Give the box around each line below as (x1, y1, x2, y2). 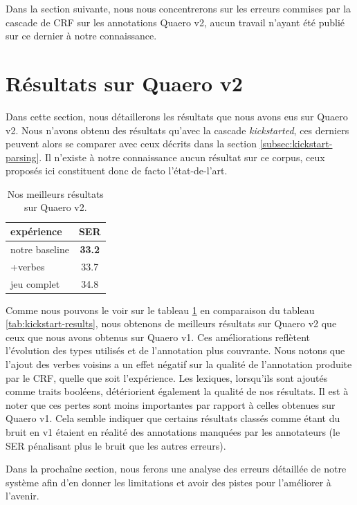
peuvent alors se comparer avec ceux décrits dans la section (6, 136, 257, 151)
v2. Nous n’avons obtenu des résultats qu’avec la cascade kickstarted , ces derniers (6, 122, 349, 137)
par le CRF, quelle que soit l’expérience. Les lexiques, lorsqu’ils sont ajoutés (6, 370, 328, 385)
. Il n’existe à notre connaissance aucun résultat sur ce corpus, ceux (39, 149, 325, 164)
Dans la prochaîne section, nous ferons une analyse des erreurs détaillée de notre (6, 461, 347, 476)
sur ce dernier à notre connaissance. (6, 28, 157, 43)
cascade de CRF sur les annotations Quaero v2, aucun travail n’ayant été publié (6, 15, 345, 29)
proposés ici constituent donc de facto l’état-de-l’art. (6, 163, 228, 178)
